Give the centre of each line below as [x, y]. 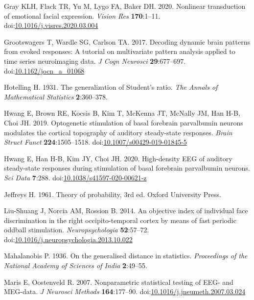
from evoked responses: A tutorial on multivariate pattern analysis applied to [120, 51]
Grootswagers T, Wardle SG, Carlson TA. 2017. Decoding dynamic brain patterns [127, 41]
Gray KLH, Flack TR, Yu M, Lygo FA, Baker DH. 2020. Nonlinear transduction [125, 6]
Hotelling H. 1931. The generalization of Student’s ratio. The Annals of [111, 87]
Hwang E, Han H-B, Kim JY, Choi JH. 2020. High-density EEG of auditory [118, 158]
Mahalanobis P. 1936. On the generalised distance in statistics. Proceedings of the [126, 256]
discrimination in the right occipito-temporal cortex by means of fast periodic [120, 220]
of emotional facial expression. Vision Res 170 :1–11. [82, 15]
